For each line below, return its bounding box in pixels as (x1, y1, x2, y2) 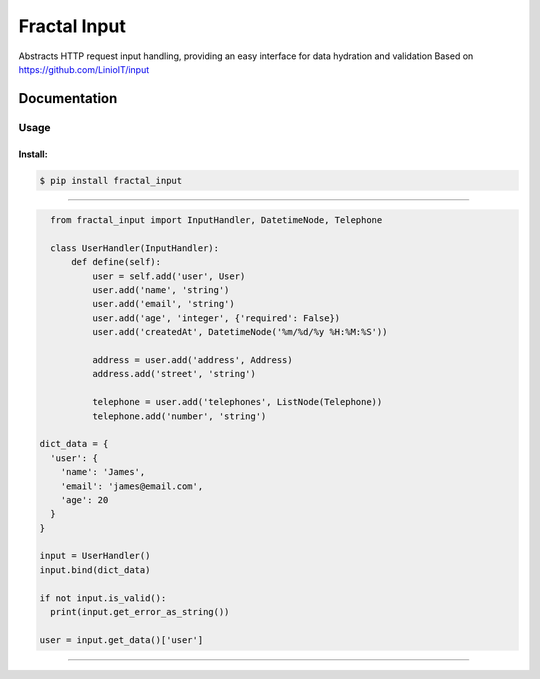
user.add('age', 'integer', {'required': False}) (91, 312, 341, 324)
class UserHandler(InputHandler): (50, 242, 220, 254)
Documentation (18, 90, 118, 107)
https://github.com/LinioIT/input (18, 63, 150, 75)
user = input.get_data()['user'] (39, 634, 204, 645)
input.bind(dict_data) (39, 564, 151, 575)
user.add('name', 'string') (91, 285, 230, 296)
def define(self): (71, 256, 162, 268)
